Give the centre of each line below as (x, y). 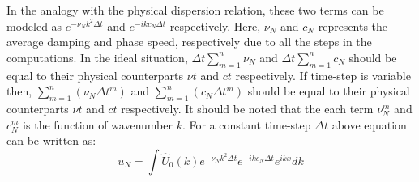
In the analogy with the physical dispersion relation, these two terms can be (195, 10)
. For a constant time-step (246, 124)
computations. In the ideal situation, (97, 57)
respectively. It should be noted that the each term (247, 108)
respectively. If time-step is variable (323, 75)
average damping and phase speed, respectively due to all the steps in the (189, 42)
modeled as (34, 25)
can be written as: (51, 140)
